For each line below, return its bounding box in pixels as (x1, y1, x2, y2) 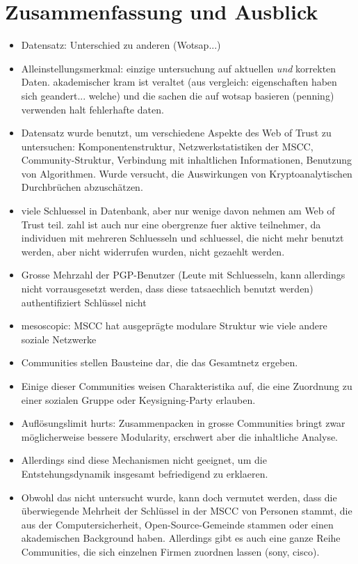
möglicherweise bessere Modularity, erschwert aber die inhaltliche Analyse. (21, 429, 339, 444)
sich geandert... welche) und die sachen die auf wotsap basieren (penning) (21, 88, 334, 102)
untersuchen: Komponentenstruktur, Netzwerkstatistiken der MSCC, (21, 139, 314, 153)
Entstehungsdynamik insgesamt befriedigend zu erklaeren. (21, 466, 268, 480)
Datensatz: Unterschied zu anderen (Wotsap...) (21, 38, 221, 52)
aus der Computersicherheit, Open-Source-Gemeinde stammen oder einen (21, 517, 334, 531)
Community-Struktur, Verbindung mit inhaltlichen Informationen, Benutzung (21, 152, 352, 167)
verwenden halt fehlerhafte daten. (21, 102, 164, 116)
